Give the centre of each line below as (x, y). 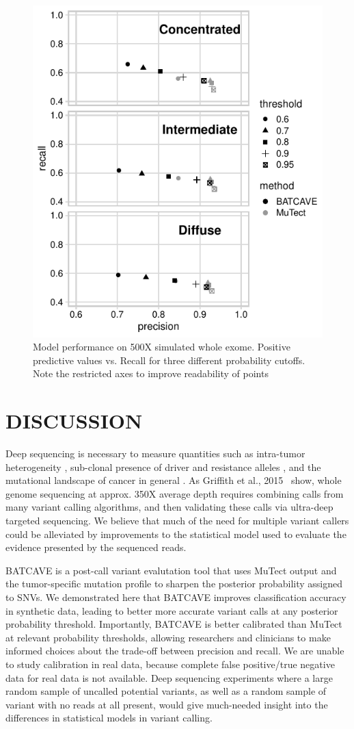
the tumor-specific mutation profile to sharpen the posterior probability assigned (174, 584)
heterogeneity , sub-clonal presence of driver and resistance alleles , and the (163, 466)
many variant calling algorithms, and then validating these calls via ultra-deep (169, 507)
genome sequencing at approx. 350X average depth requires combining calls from (175, 493)
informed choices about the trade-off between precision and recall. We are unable (175, 651)
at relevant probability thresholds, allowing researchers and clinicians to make (168, 637)
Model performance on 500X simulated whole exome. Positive (162, 347)
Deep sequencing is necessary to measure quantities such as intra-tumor (155, 453)
